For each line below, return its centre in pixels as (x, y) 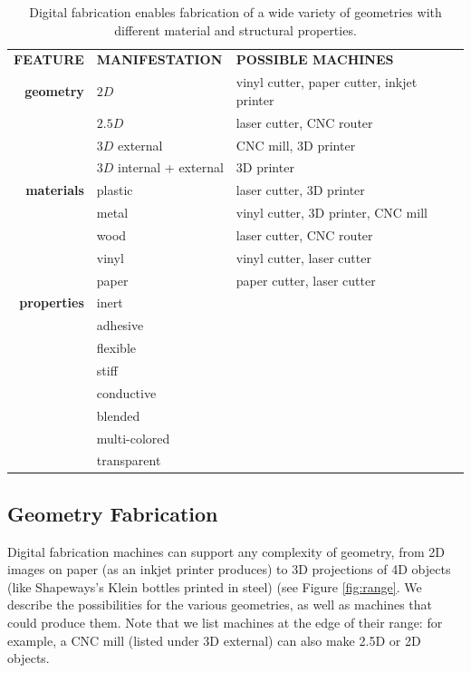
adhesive (120, 325)
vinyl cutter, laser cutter (303, 257)
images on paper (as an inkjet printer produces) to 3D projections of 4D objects (229, 569)
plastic (115, 190)
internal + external (171, 167)
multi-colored (133, 438)
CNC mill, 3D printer (296, 145)
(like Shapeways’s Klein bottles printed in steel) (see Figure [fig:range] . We (215, 586)
